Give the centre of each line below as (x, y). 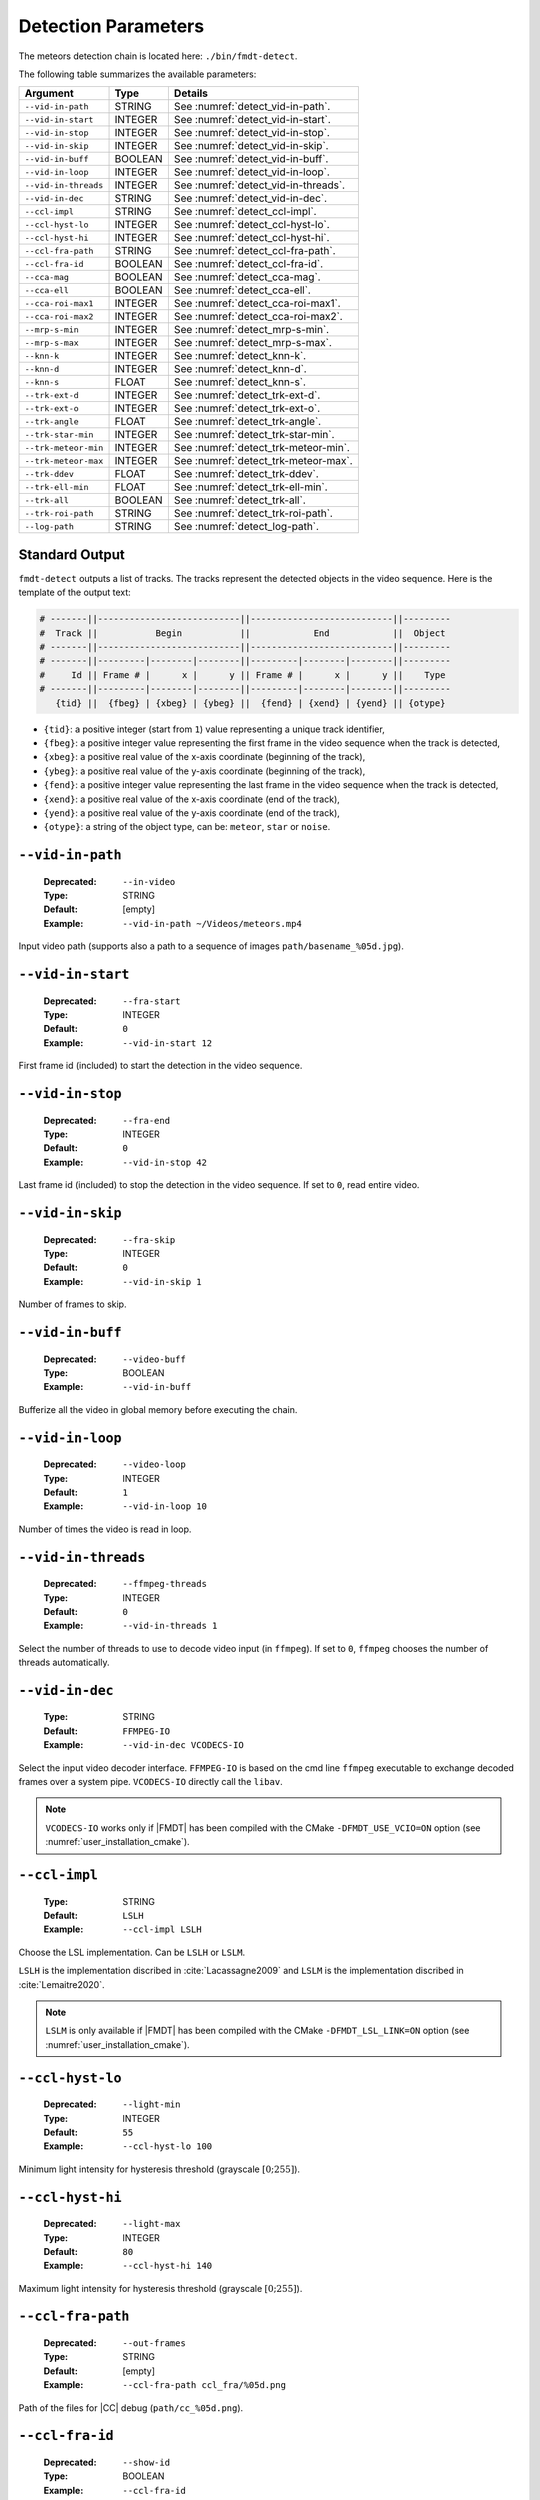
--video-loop (154, 1464)
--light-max (151, 2224)
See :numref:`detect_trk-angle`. (247, 422)
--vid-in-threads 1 (170, 1626)
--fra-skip (149, 1239)
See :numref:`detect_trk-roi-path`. (253, 513)
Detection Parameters (111, 26)
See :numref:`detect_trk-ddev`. (246, 474)
